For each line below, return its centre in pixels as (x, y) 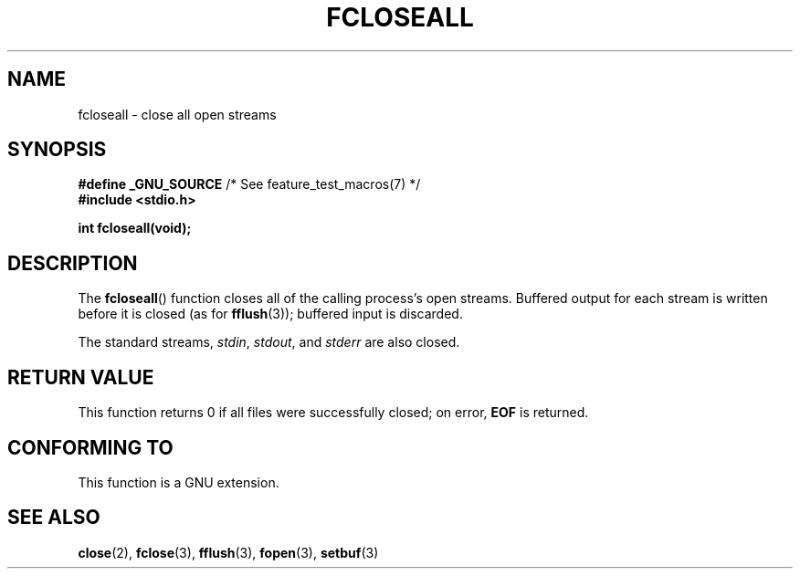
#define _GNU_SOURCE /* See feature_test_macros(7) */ (249, 184)
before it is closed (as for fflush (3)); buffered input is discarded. (270, 314)
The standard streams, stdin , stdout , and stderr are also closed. (269, 342)
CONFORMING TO (90, 447)
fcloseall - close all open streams (177, 114)
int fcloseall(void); (135, 228)
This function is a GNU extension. (179, 482)
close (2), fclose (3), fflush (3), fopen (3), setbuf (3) (228, 552)
